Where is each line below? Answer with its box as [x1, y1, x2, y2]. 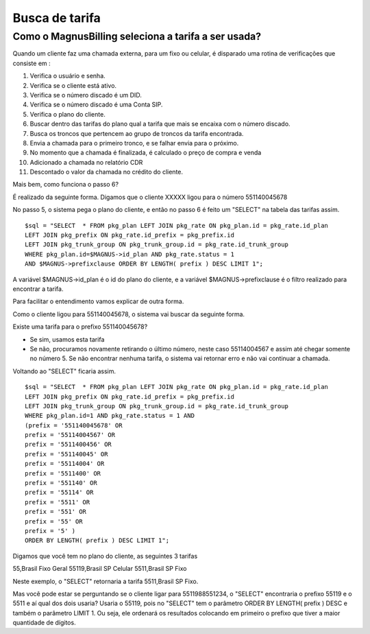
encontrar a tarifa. [12, 285, 64, 293]
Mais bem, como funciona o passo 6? [12, 180, 119, 189]
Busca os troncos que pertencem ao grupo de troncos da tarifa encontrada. [29, 129, 244, 137]
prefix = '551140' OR [25, 479, 97, 487]
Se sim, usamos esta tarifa [29, 335, 105, 343]
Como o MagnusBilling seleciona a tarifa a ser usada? [12, 30, 262, 43]
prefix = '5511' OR [25, 498, 90, 506]
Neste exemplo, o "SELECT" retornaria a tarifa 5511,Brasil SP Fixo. [12, 577, 199, 585]
